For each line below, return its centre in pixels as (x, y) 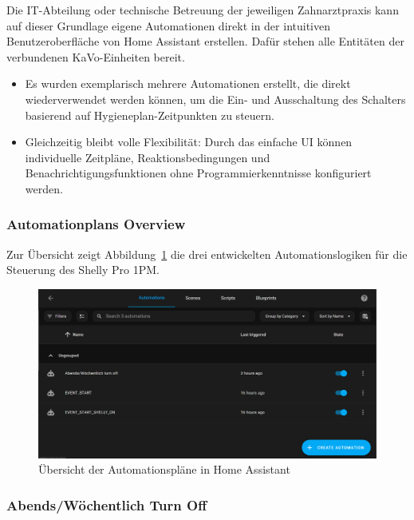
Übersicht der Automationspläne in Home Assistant (164, 469)
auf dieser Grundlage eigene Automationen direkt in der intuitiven (168, 25)
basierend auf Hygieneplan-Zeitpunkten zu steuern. (150, 115)
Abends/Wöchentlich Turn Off (107, 504)
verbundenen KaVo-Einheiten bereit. (96, 56)
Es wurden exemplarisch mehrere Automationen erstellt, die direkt (188, 83)
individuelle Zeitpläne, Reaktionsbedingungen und (148, 157)
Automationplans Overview (96, 224)
